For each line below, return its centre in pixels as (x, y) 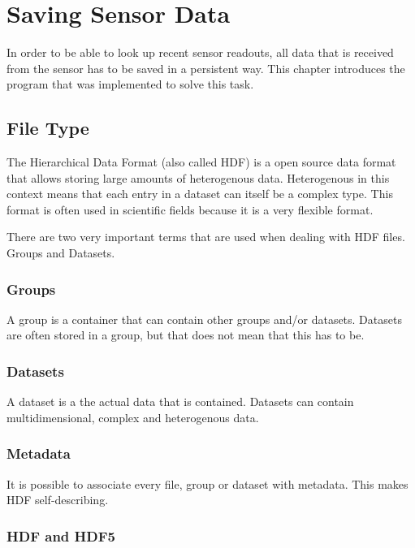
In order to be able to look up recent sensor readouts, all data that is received (200, 52)
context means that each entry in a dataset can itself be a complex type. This (200, 194)
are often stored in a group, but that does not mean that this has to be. (186, 335)
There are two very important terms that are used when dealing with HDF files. (206, 237)
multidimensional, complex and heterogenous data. (133, 417)
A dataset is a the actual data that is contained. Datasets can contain (180, 401)
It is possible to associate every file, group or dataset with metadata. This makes (207, 483)
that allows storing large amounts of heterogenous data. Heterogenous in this (198, 177)
